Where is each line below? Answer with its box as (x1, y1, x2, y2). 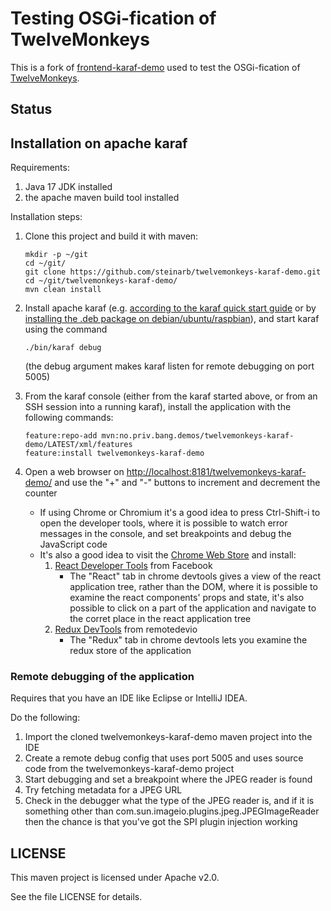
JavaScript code (39, 538, 108, 551)
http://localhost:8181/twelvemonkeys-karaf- (126, 466, 307, 478)
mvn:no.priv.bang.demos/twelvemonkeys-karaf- (101, 431, 295, 441)
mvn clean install (24, 285, 102, 295)
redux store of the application (69, 645, 192, 657)
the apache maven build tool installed (24, 192, 180, 204)
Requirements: (10, 162, 70, 174)
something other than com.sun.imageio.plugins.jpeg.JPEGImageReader (24, 805, 320, 817)
